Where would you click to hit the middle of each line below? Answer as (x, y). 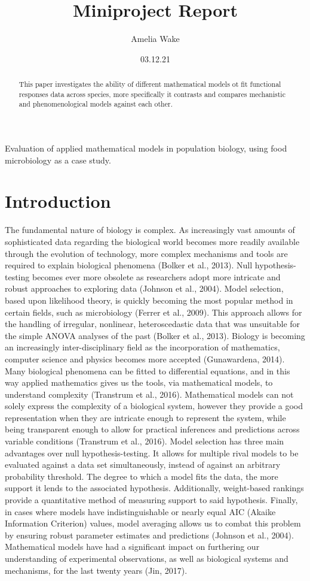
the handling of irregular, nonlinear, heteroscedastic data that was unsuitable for (153, 324)
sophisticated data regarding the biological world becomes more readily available (152, 241)
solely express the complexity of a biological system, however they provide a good (154, 406)
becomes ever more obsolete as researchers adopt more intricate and (156, 276)
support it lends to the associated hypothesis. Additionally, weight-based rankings (154, 488)
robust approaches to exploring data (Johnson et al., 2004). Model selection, (144, 288)
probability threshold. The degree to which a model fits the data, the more (142, 476)
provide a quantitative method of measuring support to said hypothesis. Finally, (151, 500)
